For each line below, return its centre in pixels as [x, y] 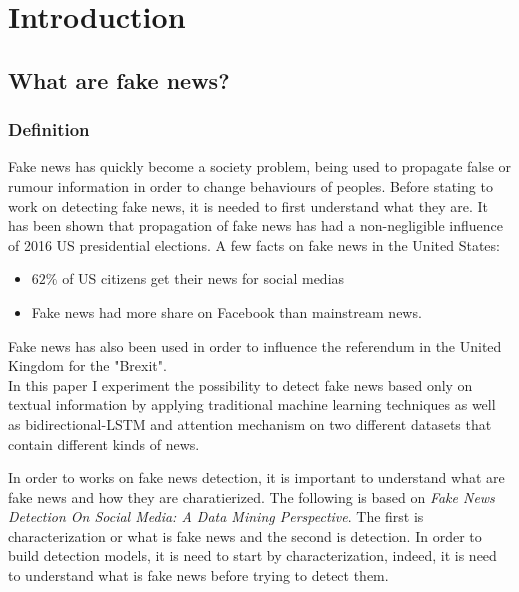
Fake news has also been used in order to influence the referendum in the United [255, 345]
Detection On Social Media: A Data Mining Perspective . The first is [216, 516]
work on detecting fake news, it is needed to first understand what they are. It [248, 205]
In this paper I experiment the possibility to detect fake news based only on [240, 384]
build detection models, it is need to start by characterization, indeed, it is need [252, 555]
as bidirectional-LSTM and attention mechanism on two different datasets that [250, 423]
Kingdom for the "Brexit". [87, 365]
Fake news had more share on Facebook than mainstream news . [226, 311]
